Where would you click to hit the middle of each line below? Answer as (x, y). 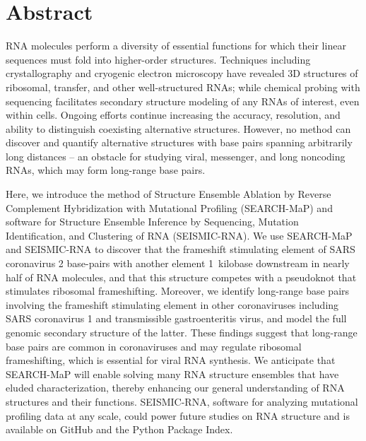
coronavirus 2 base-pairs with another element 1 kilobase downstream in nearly (178, 263)
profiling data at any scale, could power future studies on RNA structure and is (178, 415)
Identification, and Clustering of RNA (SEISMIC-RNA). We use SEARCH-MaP (179, 235)
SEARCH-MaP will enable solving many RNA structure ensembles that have (172, 374)
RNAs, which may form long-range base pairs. (106, 170)
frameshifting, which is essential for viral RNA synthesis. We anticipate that (171, 360)
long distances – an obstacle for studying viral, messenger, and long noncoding (176, 156)
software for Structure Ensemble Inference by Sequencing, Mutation (152, 222)
